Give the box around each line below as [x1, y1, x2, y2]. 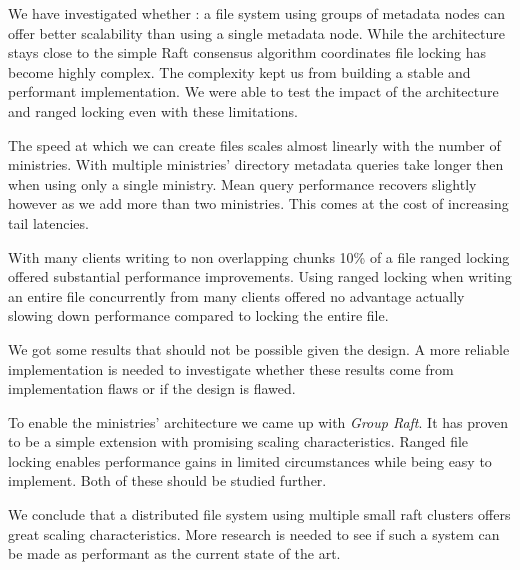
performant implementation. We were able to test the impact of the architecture [8, 81, 499, 102]
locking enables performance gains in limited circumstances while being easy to [8, 450, 492, 471]
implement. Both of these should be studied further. [8, 470, 327, 491]
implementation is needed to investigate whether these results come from [8, 358, 454, 379]
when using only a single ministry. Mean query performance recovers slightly [8, 173, 477, 194]
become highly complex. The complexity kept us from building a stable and [8, 61, 471, 82]
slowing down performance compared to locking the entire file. [8, 305, 389, 326]
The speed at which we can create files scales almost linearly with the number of [8, 134, 501, 155]
